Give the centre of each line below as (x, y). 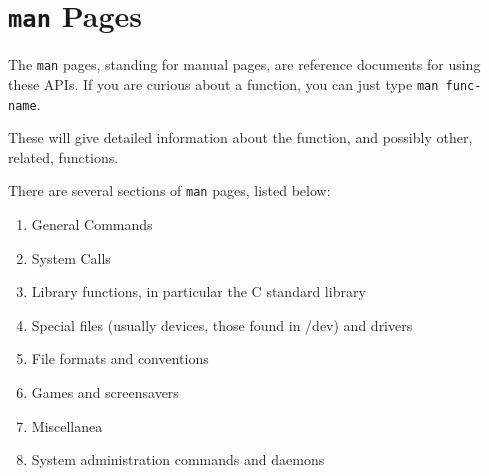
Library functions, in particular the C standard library (198, 291)
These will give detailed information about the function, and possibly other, (240, 137)
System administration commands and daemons (178, 459)
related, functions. (63, 156)
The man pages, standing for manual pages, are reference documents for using (244, 64)
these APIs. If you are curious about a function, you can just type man (223, 83)
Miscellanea (67, 425)
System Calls (71, 257)
